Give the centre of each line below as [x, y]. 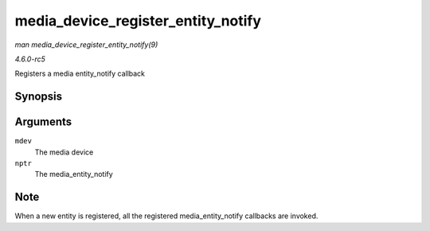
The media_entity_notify [74, 174]
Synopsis [39, 97]
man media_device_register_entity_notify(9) [86, 45]
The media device [64, 152]
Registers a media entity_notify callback [80, 74]
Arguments [43, 122]
